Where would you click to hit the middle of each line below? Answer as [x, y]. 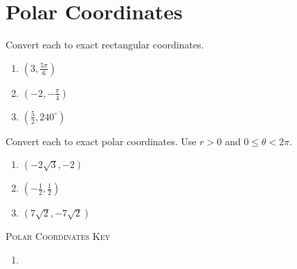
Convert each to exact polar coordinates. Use [101, 141]
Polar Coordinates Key [58, 236]
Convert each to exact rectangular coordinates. [105, 45]
